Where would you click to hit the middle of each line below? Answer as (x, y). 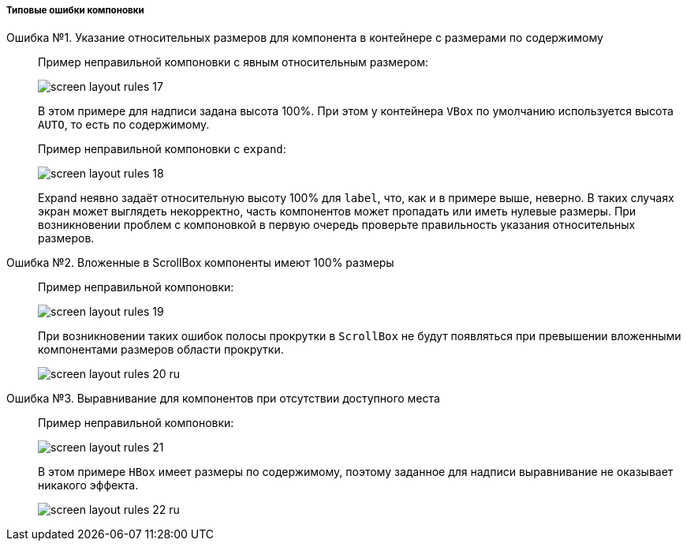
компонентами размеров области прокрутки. (161, 350)
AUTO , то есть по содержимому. (124, 125)
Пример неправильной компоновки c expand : (162, 149)
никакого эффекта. (88, 485)
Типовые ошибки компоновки (75, 10)
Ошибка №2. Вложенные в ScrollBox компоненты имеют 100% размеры (200, 263)
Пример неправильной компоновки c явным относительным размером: (233, 62)
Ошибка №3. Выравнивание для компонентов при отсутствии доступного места (223, 399)
